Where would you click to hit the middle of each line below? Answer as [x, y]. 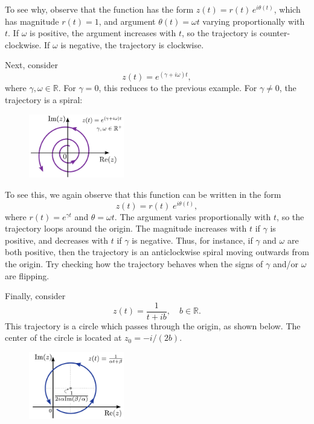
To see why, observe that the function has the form [99, 9]
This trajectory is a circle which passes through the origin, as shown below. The [153, 325]
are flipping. [27, 275]
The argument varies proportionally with [195, 216]
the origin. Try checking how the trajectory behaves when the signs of [134, 264]
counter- [275, 33]
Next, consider [32, 65]
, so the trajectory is [219, 33]
